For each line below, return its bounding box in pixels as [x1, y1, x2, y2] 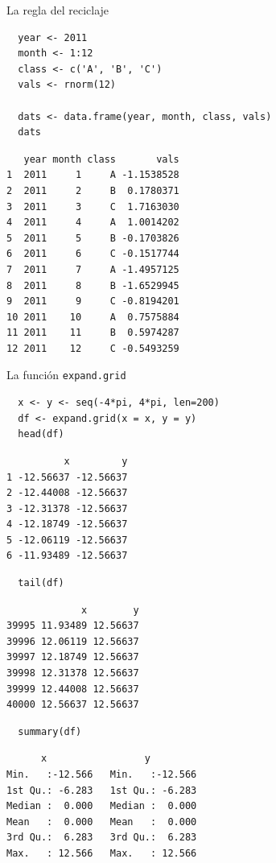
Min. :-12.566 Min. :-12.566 [6, 769, 197, 780]
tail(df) [18, 577, 64, 589]
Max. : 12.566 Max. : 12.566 [6, 847, 197, 859]
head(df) [18, 428, 64, 440]
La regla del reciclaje [6, 2, 109, 18]
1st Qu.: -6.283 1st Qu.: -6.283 [6, 784, 197, 796]
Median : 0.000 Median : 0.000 [6, 800, 197, 812]
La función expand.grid [6, 366, 126, 383]
